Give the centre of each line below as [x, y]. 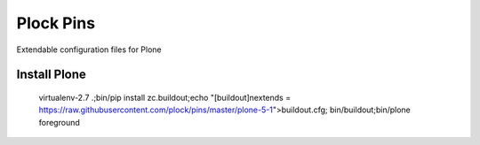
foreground [59, 122]
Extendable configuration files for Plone [89, 50]
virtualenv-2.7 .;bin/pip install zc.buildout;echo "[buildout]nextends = [165, 97]
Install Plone [51, 75]
